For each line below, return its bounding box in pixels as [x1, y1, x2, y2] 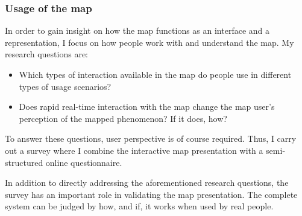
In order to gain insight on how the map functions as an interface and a [5, 24, 270, 37]
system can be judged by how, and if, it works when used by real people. [5, 200, 274, 212]
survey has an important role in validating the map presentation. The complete [5, 188, 298, 200]
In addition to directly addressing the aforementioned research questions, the [5, 176, 289, 189]
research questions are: [5, 48, 88, 60]
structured [5, 156, 43, 168]
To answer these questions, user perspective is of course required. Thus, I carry [5, 132, 297, 145]
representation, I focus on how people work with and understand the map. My [5, 36, 294, 48]
